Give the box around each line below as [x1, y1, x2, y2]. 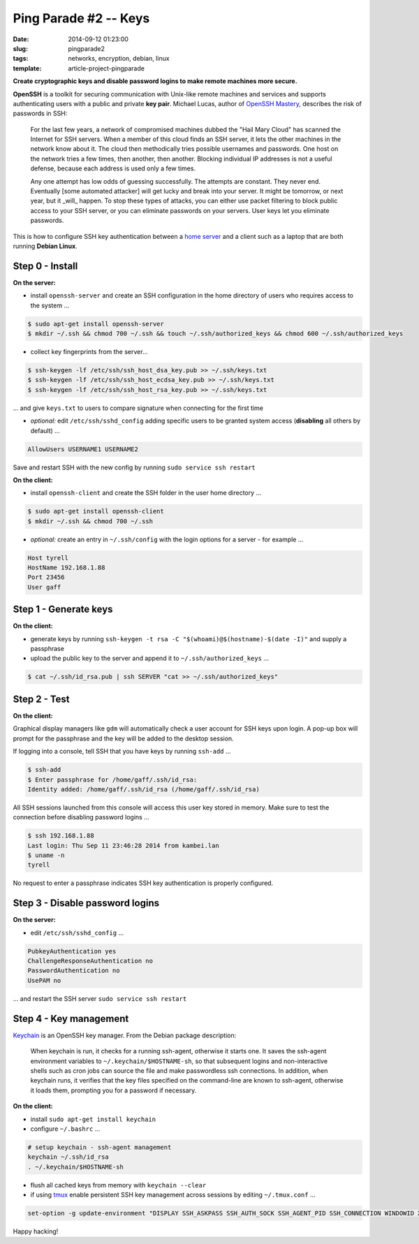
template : [13, 64, 42, 73]
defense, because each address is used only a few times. [30, 164, 196, 173]
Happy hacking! [13, 1227, 59, 1236]
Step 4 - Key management [13, 1013, 129, 1025]
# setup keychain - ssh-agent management [27, 1143, 172, 1151]
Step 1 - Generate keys [13, 603, 113, 615]
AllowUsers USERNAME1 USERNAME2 [27, 445, 139, 453]
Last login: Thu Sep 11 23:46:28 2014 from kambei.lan [27, 842, 219, 849]
